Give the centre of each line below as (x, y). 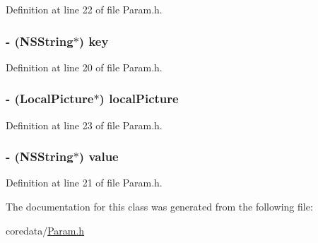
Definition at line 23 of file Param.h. (84, 125)
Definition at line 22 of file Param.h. (84, 9)
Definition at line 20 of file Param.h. (84, 67)
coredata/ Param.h (45, 230)
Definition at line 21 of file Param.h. (84, 183)
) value (99, 156)
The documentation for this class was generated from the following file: (159, 207)
